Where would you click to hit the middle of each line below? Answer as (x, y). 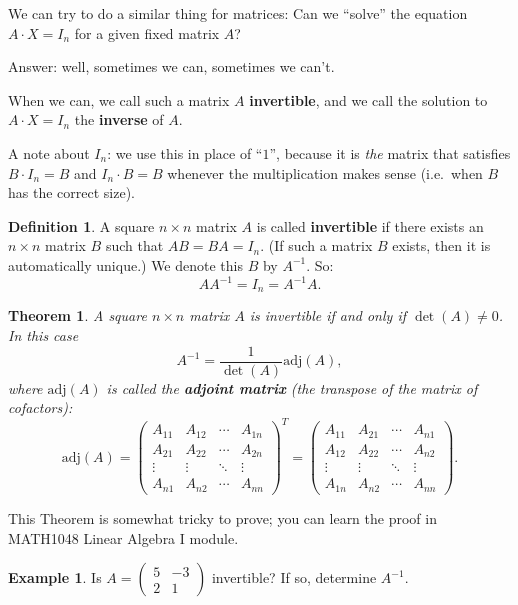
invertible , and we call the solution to (368, 99)
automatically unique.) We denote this (125, 264)
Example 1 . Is (55, 577)
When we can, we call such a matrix (119, 99)
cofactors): (40, 407)
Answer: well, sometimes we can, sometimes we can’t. (171, 66)
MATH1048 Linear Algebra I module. (123, 537)
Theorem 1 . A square (77, 315)
